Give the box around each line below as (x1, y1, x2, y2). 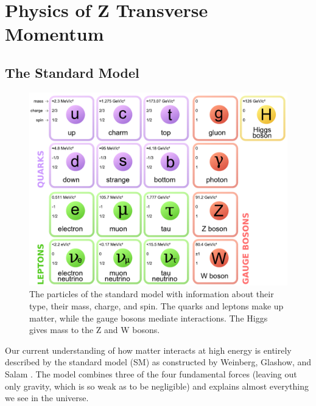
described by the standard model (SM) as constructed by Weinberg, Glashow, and (5, 356, 312, 368)
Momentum (5, 21, 104, 46)
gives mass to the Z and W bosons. (29, 323, 160, 336)
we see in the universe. (5, 391, 89, 404)
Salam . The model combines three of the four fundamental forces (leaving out (5, 367, 297, 380)
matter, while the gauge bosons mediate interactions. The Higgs (29, 311, 268, 324)
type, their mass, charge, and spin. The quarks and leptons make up (29, 299, 284, 312)
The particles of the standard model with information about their (29, 287, 274, 300)
